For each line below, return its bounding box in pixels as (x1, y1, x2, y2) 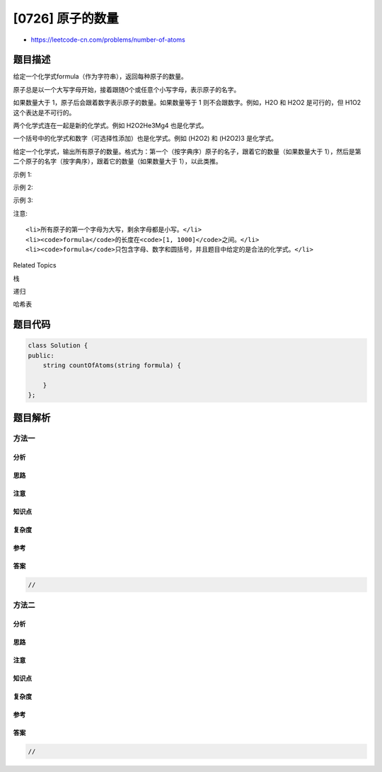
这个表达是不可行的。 (13, 108, 76, 117)
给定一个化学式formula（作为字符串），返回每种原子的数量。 (13, 72, 187, 81)
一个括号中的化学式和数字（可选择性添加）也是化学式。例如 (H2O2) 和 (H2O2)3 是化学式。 (13, 134, 278, 143)
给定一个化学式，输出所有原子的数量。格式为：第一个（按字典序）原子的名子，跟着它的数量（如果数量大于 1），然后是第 (13, 147, 361, 156)
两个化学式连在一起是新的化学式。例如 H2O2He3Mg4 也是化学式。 (13, 121, 208, 130)
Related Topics (13, 261, 57, 270)
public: (28, 351, 54, 359)
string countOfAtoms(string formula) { (42, 362, 182, 369)
